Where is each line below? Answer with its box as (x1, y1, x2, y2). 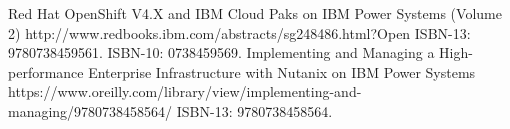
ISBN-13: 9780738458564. (176, 100, 333, 121)
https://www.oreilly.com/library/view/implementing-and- (8, 81, 362, 102)
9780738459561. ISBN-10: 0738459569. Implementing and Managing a (8, 42, 435, 63)
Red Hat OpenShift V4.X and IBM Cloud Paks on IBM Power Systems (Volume (8, 3, 502, 23)
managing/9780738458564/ (8, 100, 173, 121)
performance (8, 61, 84, 82)
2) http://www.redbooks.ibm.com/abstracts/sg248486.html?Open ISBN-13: (8, 22, 471, 43)
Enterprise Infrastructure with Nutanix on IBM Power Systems (88, 61, 476, 82)
